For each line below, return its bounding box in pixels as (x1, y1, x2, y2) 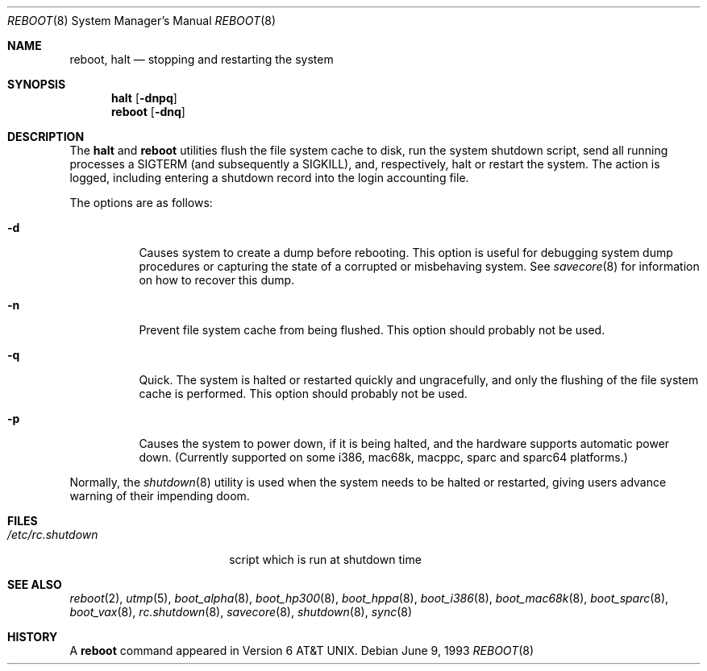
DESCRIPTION (7, 130, 85, 143)
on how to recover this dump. (139, 273, 295, 287)
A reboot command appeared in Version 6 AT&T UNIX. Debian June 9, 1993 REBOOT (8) (69, 644, 534, 657)
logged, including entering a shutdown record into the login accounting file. (69, 171, 469, 184)
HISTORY (7, 630, 58, 644)
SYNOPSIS (7, 77, 66, 91)
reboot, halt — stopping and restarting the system (69, 52, 334, 66)
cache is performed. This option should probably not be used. (139, 387, 468, 400)
